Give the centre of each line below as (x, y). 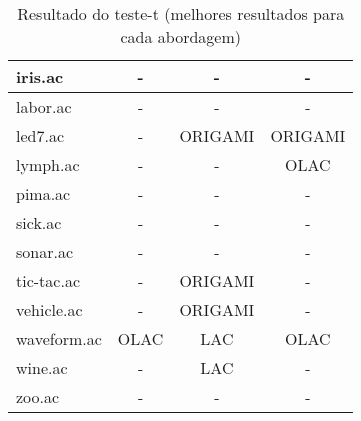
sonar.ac (45, 251)
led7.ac (40, 135)
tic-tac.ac (48, 280)
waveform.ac (59, 338)
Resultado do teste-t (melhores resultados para (181, 13)
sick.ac (39, 222)
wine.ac (42, 367)
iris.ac (40, 76)
